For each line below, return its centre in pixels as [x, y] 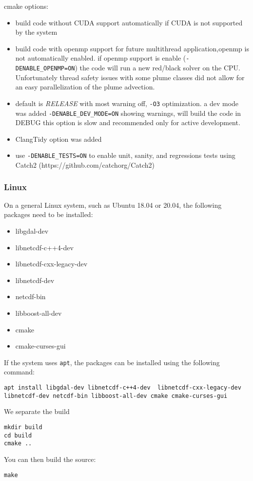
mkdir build [23, 427]
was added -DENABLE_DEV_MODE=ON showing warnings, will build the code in [128, 113]
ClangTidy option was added [58, 139]
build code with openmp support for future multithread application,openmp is [132, 48]
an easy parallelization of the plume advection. [85, 87]
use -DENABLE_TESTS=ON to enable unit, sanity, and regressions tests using [125, 155]
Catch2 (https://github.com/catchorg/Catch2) [85, 165]
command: [19, 372]
